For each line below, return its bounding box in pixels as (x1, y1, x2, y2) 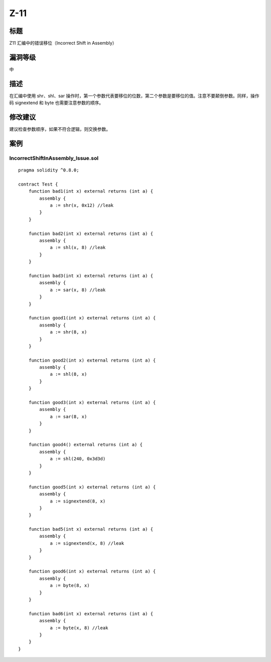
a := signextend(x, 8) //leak (50, 540, 124, 546)
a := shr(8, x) (50, 329, 87, 335)
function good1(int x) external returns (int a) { (28, 315, 156, 321)
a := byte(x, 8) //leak (50, 625, 108, 631)
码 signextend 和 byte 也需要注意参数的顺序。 (9, 100, 104, 106)
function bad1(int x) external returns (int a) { (28, 189, 153, 194)
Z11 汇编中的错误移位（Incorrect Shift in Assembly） (9, 40, 117, 46)
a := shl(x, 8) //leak (50, 244, 106, 251)
